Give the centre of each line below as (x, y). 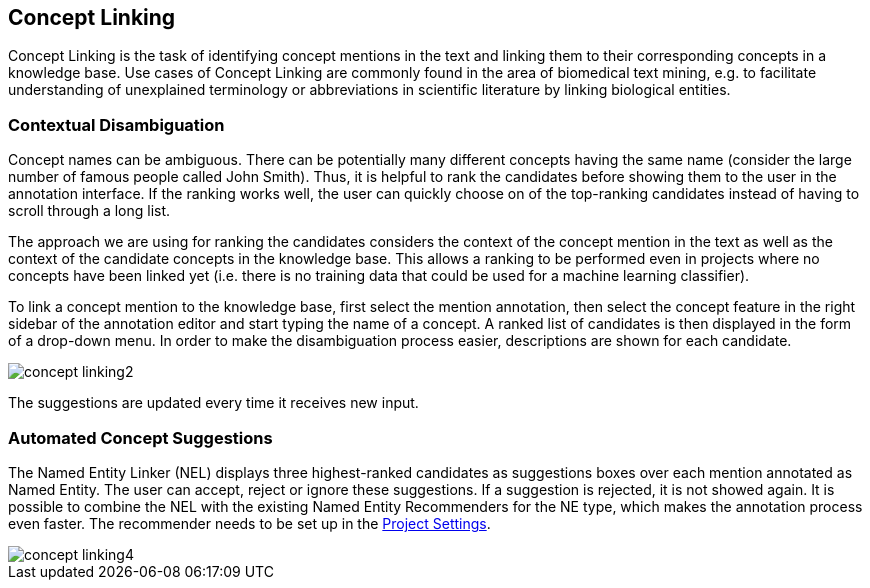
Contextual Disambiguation (116, 124)
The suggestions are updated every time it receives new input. (213, 403)
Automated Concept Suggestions (140, 437)
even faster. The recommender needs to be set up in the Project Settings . (249, 523)
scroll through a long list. (89, 211)
